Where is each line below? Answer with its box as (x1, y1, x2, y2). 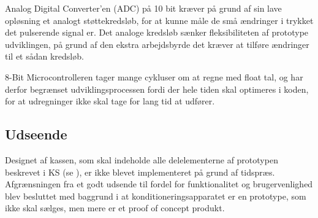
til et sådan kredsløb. (5, 50, 84, 63)
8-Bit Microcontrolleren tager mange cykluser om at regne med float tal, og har (5, 70, 303, 83)
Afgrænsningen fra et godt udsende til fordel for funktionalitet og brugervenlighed (5, 177, 313, 190)
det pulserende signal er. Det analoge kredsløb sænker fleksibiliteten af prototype (5, 26, 309, 39)
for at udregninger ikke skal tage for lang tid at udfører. (5, 95, 215, 107)
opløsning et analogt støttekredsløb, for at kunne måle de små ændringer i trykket (5, 14, 314, 26)
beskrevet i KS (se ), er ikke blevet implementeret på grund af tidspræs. (5, 165, 275, 178)
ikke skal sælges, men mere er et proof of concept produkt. (5, 201, 225, 214)
